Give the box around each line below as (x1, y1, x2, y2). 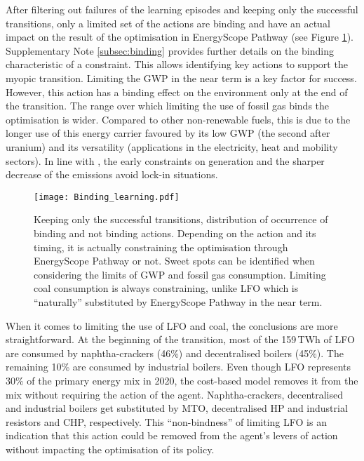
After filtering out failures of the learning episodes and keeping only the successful (6, 2, 358, 16)
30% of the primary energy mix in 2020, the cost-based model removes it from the (6, 373, 358, 387)
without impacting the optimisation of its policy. (6, 441, 215, 456)
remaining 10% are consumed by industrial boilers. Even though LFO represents (6, 359, 351, 374)
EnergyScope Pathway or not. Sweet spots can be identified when (34, 253, 315, 268)
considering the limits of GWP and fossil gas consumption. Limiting (34, 267, 326, 281)
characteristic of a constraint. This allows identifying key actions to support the (6, 57, 348, 72)
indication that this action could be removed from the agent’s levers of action (6, 428, 338, 443)
